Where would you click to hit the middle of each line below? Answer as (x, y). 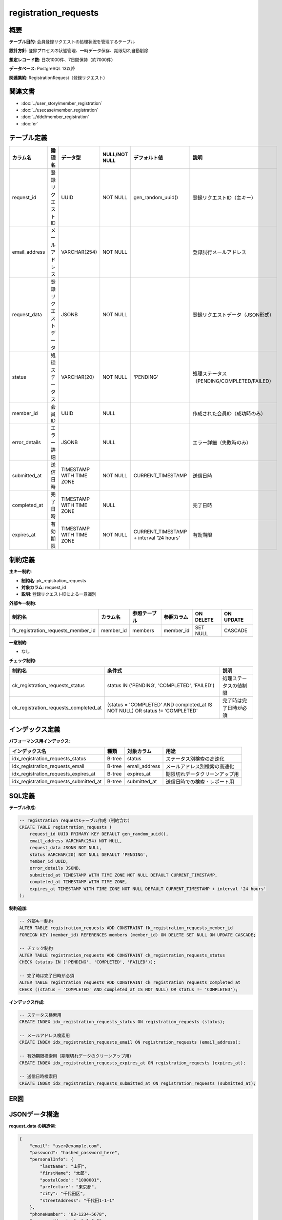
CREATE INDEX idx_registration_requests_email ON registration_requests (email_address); (130, 1042)
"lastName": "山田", (63, 1166)
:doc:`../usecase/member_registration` (60, 110)
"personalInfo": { (51, 1159)
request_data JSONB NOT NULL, (66, 848)
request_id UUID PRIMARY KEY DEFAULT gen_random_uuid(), (99, 834)
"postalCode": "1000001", (71, 1180)
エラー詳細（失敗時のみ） (222, 443)
